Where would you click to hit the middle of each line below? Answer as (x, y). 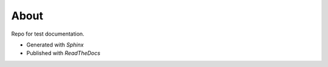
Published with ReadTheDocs (63, 53)
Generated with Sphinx (55, 45)
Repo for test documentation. (48, 34)
